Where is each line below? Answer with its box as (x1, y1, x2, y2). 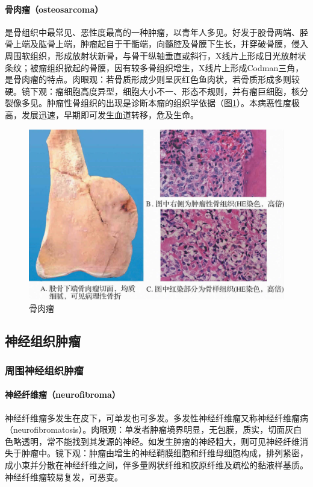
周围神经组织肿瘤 (5, 362, 84, 377)
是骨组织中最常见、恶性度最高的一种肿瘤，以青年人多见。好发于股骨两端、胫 (5, 25, 308, 38)
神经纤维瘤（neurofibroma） (5, 388, 120, 401)
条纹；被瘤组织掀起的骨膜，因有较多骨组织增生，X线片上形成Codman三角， (5, 61, 304, 74)
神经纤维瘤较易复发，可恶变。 (5, 470, 123, 483)
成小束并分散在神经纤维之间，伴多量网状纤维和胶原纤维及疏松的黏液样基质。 (5, 458, 308, 471)
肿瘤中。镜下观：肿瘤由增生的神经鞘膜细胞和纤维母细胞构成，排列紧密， (21, 447, 308, 459)
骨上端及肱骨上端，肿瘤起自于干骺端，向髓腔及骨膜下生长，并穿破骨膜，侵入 (5, 37, 308, 50)
